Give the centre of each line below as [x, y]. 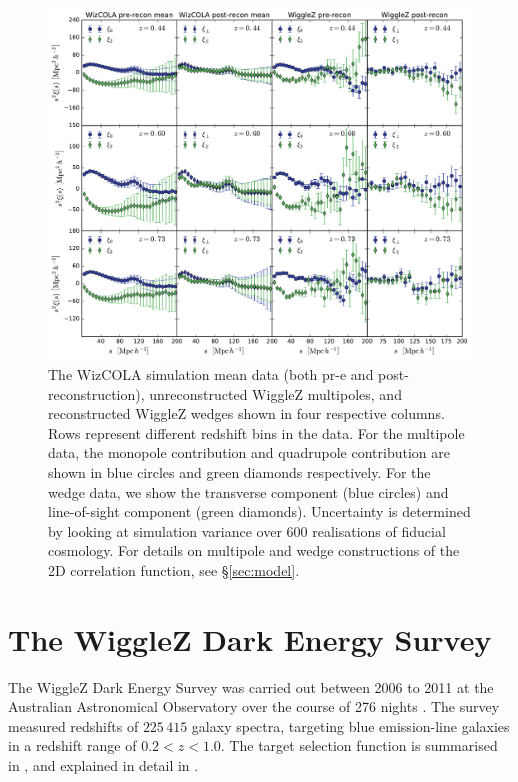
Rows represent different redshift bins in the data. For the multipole [256, 432]
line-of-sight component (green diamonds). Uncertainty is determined [259, 511]
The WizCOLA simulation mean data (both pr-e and [211, 373]
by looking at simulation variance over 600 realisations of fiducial [247, 530]
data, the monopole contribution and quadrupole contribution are [249, 452]
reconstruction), [96, 393]
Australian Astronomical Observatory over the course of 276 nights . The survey [254, 706]
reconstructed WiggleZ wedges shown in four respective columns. [246, 413]
